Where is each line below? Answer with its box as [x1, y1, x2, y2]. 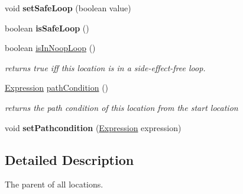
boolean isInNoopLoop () [5, 42, 96, 54]
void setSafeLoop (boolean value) [5, 2, 131, 14]
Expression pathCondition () [5, 81, 109, 94]
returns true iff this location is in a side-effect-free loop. [5, 61, 206, 74]
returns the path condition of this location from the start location [5, 101, 238, 113]
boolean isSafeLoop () [5, 21, 89, 34]
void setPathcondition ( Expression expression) [5, 121, 182, 133]
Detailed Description [5, 150, 134, 168]
